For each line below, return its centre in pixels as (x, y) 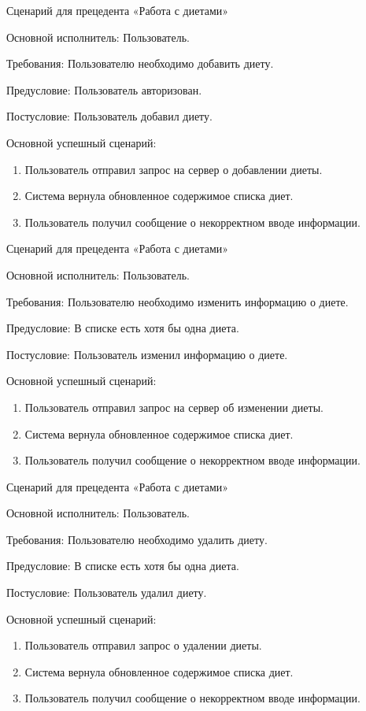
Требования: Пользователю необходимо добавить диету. (140, 63)
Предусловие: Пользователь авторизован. (104, 89)
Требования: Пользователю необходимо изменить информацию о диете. (177, 301)
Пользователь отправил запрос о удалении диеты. (143, 645)
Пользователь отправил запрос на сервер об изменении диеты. (174, 407)
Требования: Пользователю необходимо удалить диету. (137, 539)
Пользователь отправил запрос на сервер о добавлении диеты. (174, 169)
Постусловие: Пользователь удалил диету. (107, 592)
